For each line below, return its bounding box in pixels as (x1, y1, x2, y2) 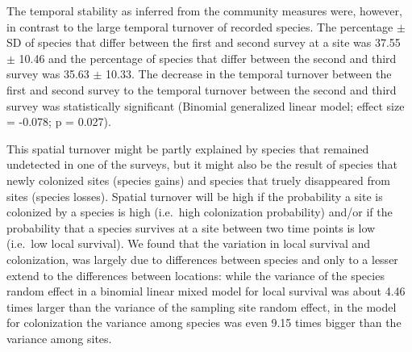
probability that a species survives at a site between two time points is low (6, 219, 376, 236)
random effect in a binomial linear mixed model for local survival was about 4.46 (6, 283, 406, 300)
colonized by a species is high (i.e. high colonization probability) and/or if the (6, 203, 393, 220)
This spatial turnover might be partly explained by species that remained (6, 140, 369, 157)
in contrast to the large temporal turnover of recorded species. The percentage (6, 18, 393, 35)
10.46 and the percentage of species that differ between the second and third (19, 49, 397, 66)
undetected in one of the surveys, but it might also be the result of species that (6, 156, 398, 173)
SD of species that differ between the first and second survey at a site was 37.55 (6, 34, 401, 51)
